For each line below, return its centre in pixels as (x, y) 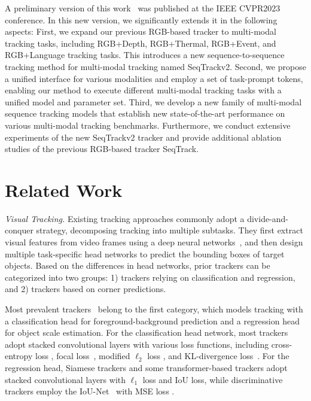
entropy (19, 356)
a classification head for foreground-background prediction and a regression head (152, 321)
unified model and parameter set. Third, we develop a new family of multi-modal (153, 101)
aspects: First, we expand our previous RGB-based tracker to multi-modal (141, 31)
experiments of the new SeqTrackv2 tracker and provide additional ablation (143, 137)
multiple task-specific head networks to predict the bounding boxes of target (145, 253)
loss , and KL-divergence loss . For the (218, 356)
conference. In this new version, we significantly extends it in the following (141, 19)
